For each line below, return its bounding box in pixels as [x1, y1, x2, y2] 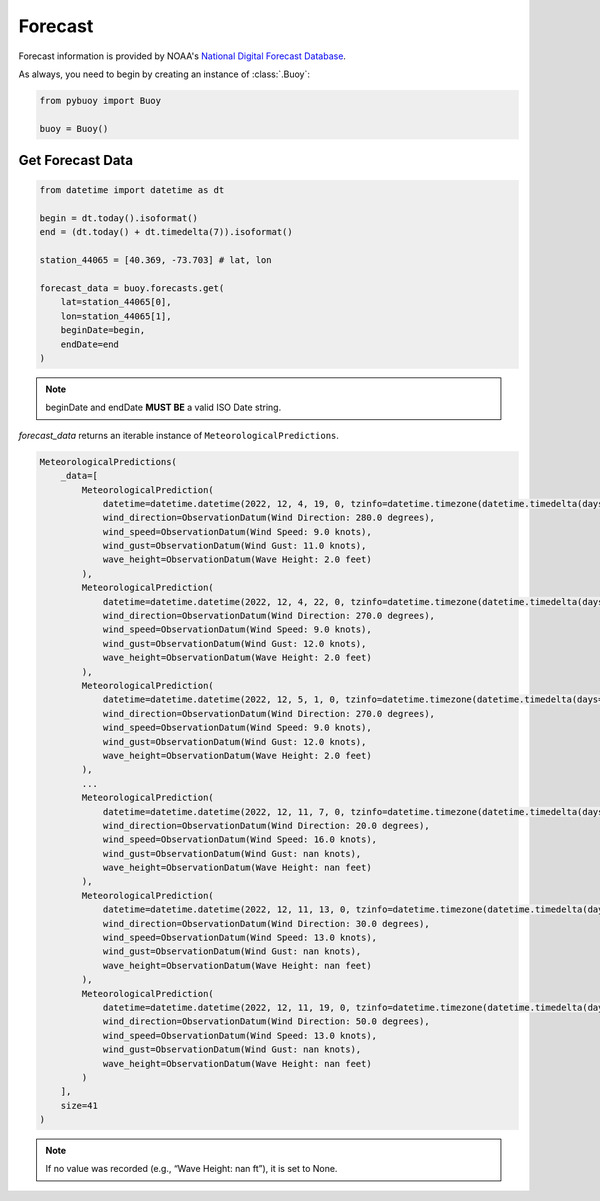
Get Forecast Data [18, 152, 134, 169]
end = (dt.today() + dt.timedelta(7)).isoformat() [39, 226, 294, 238]
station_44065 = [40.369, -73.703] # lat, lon [39, 255, 272, 266]
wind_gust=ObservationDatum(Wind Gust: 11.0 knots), [102, 540, 367, 552]
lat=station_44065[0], [60, 296, 172, 308]
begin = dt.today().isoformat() [39, 213, 199, 224]
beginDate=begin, [60, 325, 146, 336]
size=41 [60, 1100, 99, 1111]
